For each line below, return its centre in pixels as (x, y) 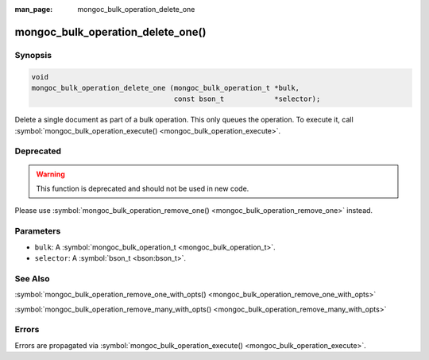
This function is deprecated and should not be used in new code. (143, 189)
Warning (50, 174)
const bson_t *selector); (247, 99)
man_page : (34, 9)
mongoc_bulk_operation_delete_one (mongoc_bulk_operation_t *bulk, (166, 88)
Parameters (38, 231)
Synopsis (33, 55)
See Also (32, 278)
